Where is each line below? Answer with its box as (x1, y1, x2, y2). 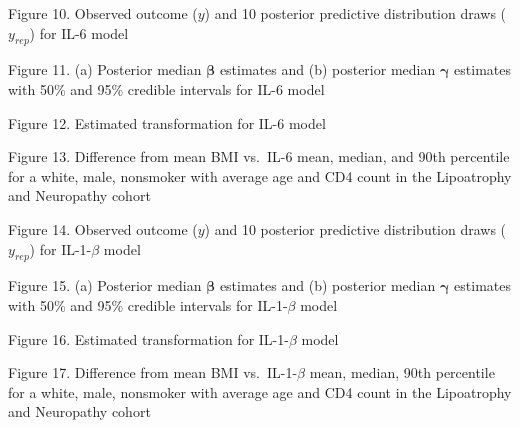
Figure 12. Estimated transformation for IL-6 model (8, 112, 326, 133)
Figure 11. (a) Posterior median (8, 59, 202, 80)
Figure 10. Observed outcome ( (8, 3, 198, 23)
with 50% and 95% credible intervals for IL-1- (8, 294, 288, 315)
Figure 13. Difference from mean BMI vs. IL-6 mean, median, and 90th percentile (8, 146, 510, 167)
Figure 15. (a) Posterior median (8, 275, 202, 296)
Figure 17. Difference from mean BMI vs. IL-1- (8, 362, 298, 383)
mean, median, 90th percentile (309, 362, 495, 383)
